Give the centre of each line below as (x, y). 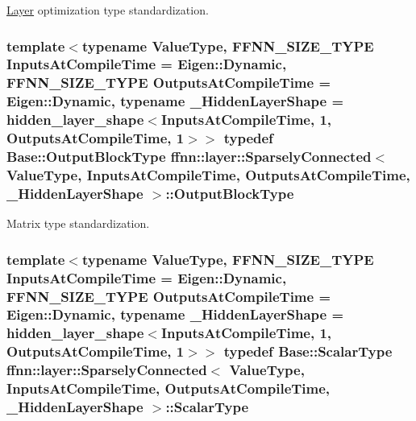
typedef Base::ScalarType (308, 351)
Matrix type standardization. (78, 223)
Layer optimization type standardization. (108, 10)
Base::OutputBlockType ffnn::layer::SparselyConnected (189, 157)
